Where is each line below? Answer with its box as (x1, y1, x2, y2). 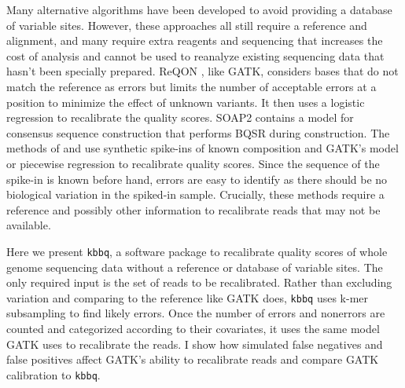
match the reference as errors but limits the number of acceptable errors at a (6, 78, 377, 94)
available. (6, 217, 51, 233)
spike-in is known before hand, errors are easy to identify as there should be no (6, 170, 388, 187)
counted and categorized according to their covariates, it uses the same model (6, 320, 380, 336)
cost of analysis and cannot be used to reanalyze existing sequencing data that (6, 47, 385, 64)
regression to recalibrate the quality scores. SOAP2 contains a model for (6, 109, 354, 126)
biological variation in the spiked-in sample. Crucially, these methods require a (6, 186, 385, 203)
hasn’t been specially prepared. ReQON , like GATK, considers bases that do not (6, 63, 399, 79)
